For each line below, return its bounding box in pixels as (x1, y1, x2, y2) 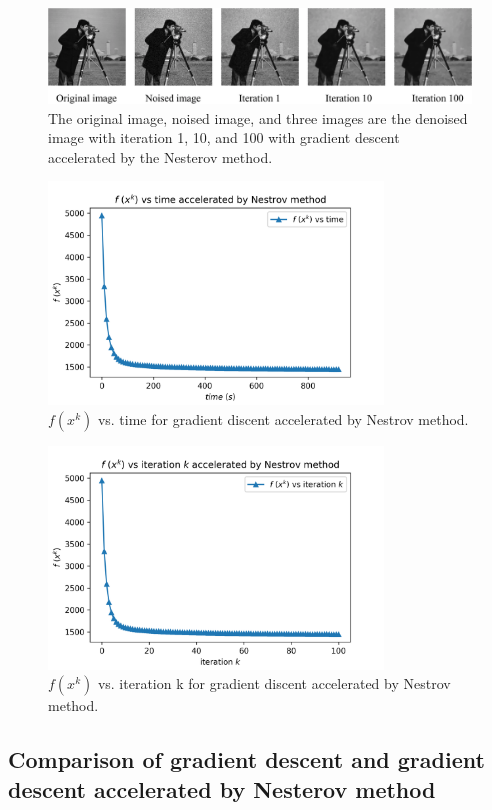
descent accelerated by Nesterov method (8, 773, 436, 804)
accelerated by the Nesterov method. (48, 146, 273, 167)
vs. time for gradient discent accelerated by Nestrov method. (97, 408, 469, 429)
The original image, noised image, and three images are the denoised (48, 107, 468, 128)
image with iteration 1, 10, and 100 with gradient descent (48, 127, 400, 148)
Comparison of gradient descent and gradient (8, 744, 485, 775)
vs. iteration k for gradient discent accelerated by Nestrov (97, 673, 451, 694)
